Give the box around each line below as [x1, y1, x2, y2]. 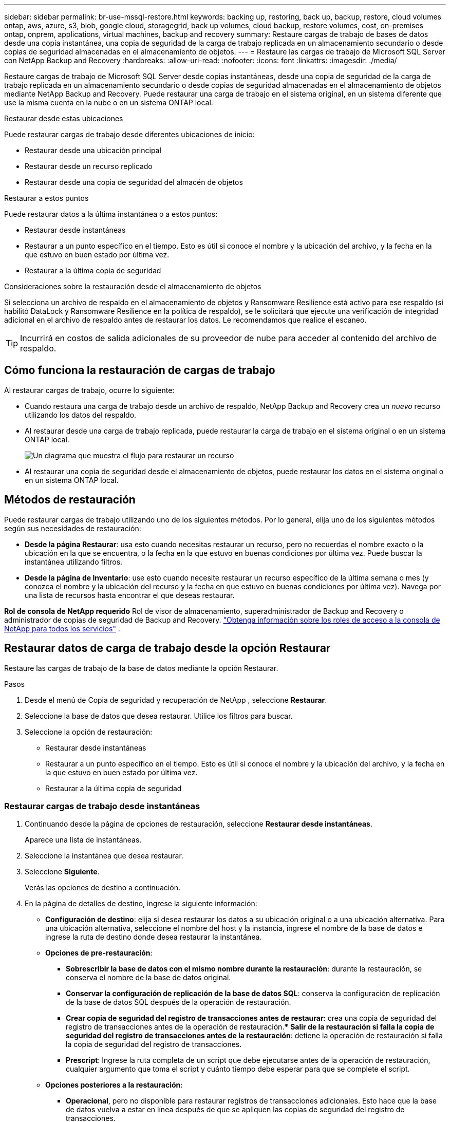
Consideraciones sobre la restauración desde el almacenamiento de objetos [4, 282, 261, 291]
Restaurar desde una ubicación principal [25, 146, 161, 155]
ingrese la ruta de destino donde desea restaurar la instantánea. [45, 932, 262, 942]
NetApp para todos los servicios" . [4, 624, 120, 633]
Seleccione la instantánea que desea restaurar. [25, 851, 183, 861]
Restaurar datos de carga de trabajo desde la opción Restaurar [4, 642, 331, 655]
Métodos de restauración [4, 493, 136, 507]
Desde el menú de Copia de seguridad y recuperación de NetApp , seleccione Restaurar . [25, 695, 327, 704]
